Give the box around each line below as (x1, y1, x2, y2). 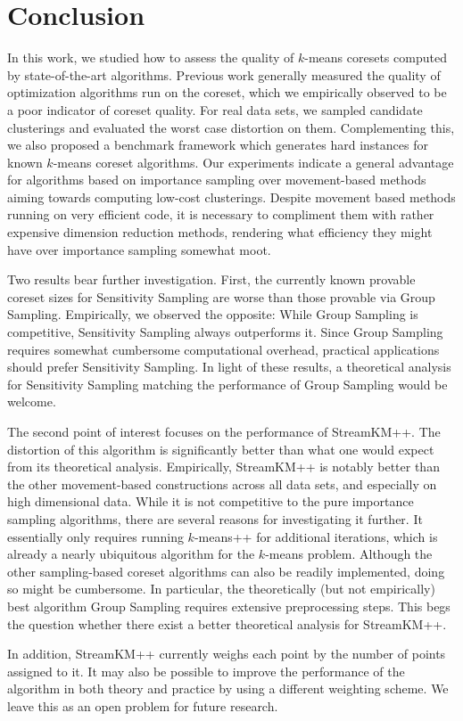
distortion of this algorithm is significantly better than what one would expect (7, 439, 434, 458)
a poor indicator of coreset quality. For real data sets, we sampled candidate (7, 100, 423, 119)
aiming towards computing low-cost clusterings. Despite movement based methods (7, 187, 456, 206)
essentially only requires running (7, 527, 184, 545)
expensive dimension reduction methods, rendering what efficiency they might (7, 223, 433, 242)
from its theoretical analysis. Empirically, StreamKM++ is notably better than (7, 457, 440, 476)
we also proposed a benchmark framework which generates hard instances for (7, 135, 428, 154)
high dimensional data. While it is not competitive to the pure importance (7, 492, 414, 511)
